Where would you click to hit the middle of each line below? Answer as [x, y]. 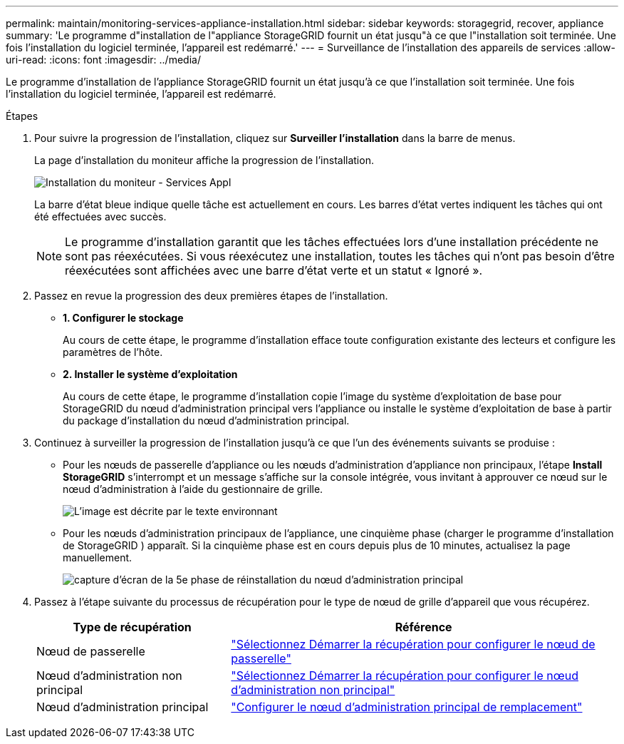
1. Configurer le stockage [123, 318]
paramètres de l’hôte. [113, 352]
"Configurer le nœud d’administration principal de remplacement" [407, 707]
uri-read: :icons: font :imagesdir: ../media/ [103, 60]
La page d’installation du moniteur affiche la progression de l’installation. [204, 160]
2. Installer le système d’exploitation [150, 374]
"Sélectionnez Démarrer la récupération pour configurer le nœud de [413, 644]
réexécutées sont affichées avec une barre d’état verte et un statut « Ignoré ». [274, 270]
